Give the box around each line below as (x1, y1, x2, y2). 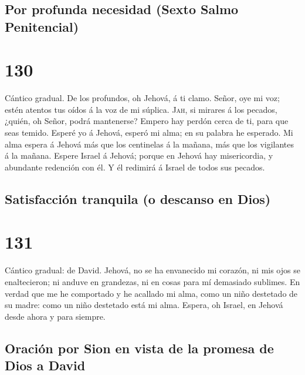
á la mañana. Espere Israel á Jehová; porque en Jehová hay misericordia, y (5, 149, 273, 162)
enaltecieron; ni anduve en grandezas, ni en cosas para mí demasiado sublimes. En (5, 275, 300, 287)
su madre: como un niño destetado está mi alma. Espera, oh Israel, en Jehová (5, 299, 283, 311)
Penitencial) (5, 17, 79, 35)
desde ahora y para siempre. (5, 310, 106, 322)
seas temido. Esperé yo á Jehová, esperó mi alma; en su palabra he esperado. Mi (5, 126, 293, 139)
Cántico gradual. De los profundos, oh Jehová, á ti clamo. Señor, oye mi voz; (5, 92, 280, 104)
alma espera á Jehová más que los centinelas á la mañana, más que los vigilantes (5, 138, 294, 150)
